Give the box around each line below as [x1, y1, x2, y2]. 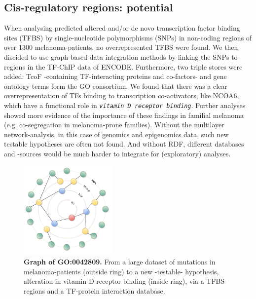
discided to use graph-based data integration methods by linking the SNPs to [4, 51, 238, 62]
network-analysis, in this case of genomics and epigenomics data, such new [4, 129, 229, 139]
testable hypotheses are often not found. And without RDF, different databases [4, 139, 244, 149]
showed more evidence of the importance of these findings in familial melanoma [4, 110, 244, 120]
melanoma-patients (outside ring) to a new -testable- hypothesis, [24, 266, 219, 276]
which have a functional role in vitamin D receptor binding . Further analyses [4, 100, 246, 110]
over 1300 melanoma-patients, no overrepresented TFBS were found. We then [4, 42, 238, 52]
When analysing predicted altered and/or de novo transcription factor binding [4, 23, 240, 33]
